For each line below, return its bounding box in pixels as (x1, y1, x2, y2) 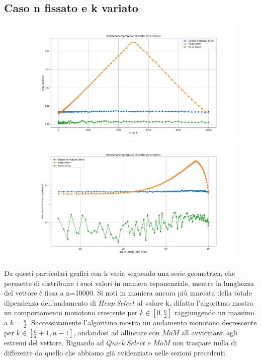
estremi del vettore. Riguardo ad (4, 337, 104, 348)
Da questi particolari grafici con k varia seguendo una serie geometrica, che (4, 268, 235, 278)
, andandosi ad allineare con (73, 327, 160, 338)
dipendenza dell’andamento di (4, 297, 96, 308)
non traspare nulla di (172, 337, 237, 348)
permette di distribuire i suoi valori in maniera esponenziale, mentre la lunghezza (4, 277, 254, 288)
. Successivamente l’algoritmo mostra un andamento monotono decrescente (27, 317, 257, 328)
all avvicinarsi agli (181, 327, 237, 338)
